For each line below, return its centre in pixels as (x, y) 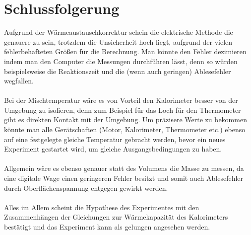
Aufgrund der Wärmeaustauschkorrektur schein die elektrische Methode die (119, 32)
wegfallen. (19, 81)
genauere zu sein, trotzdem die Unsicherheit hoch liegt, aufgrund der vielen (118, 41)
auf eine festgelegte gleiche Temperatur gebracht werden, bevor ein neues (115, 139)
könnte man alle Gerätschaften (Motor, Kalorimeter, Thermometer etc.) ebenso (125, 129)
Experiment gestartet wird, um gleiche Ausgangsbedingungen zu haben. (113, 149)
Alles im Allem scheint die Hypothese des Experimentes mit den (102, 207)
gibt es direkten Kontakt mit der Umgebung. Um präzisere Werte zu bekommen (125, 119)
